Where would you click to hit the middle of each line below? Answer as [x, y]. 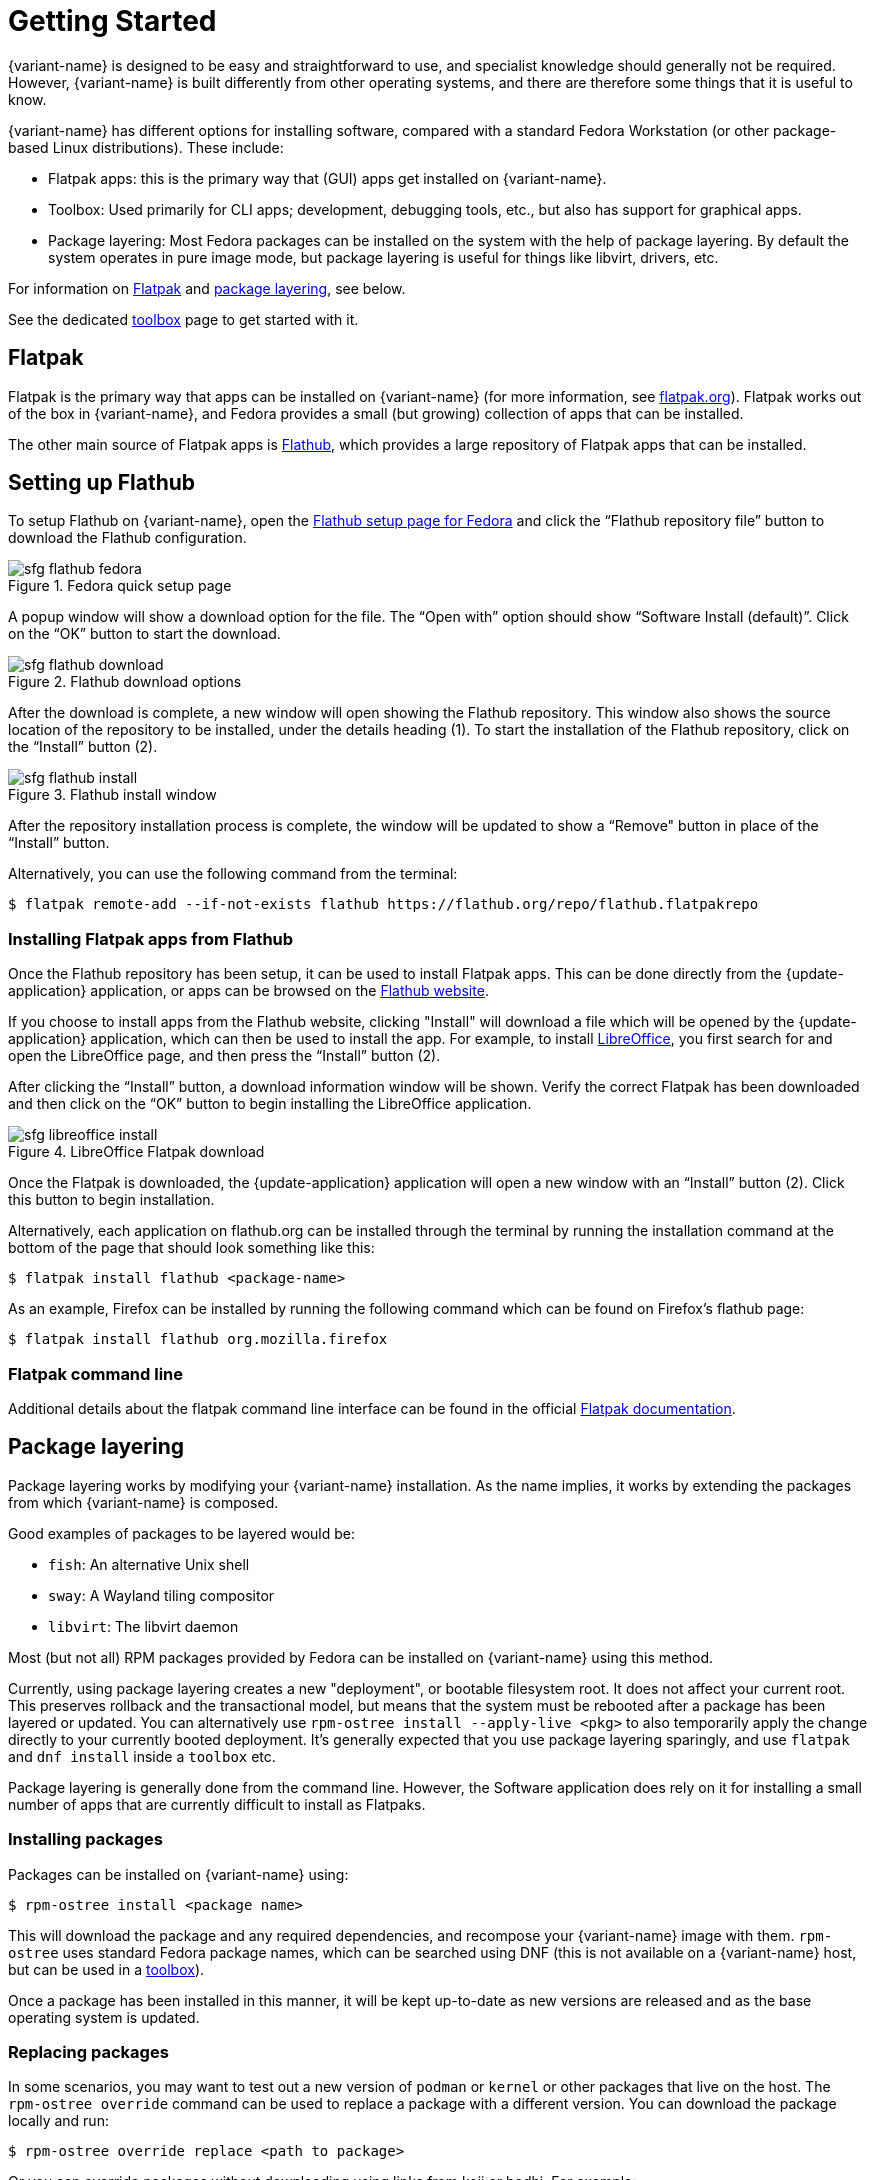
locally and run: [58, 2121]
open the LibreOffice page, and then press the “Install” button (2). [224, 1056]
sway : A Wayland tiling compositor [161, 1595]
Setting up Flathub [102, 483]
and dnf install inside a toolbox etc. [142, 1756]
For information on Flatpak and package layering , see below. [207, 288]
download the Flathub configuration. [127, 538]
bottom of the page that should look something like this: [191, 1248]
